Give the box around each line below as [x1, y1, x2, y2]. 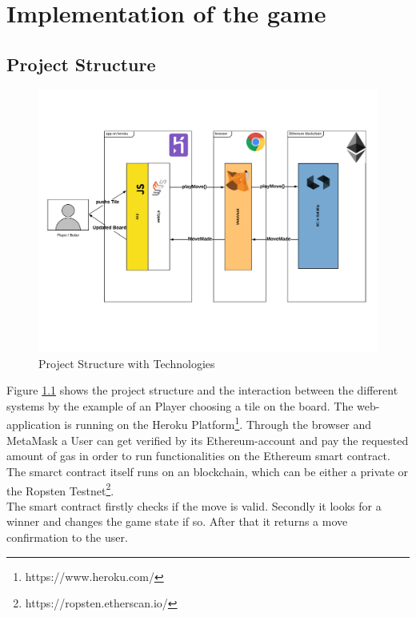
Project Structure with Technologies [38, 355, 215, 371]
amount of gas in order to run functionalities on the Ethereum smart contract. [6, 447, 390, 464]
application [6, 416, 61, 433]
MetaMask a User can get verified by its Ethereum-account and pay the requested [6, 431, 409, 448]
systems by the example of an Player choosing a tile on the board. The [6, 397, 354, 414]
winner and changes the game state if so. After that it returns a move [6, 513, 348, 530]
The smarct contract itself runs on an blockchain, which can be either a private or [6, 463, 409, 479]
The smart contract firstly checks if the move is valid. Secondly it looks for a [6, 497, 382, 514]
